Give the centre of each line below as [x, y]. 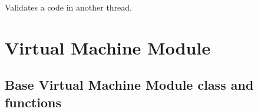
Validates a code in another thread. [69, 7]
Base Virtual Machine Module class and [129, 85]
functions [33, 102]
